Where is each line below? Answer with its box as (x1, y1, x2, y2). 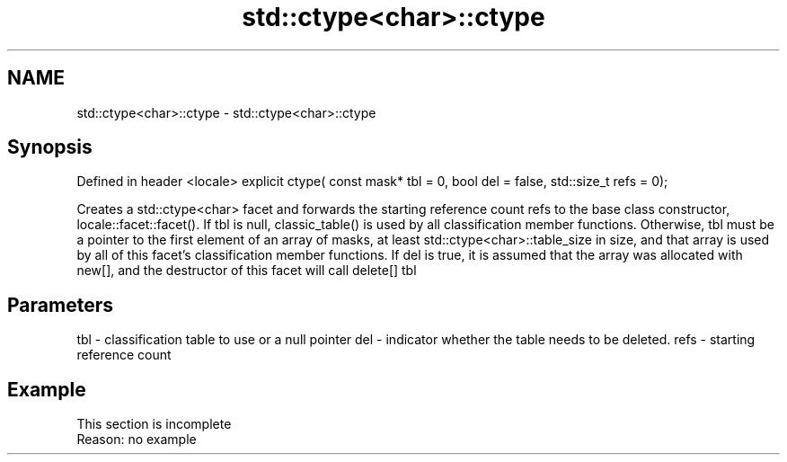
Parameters (7, 293, 113, 316)
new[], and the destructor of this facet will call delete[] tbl (76, 262, 417, 279)
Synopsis (7, 136, 93, 159)
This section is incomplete (76, 416, 232, 432)
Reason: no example (76, 431, 197, 448)
